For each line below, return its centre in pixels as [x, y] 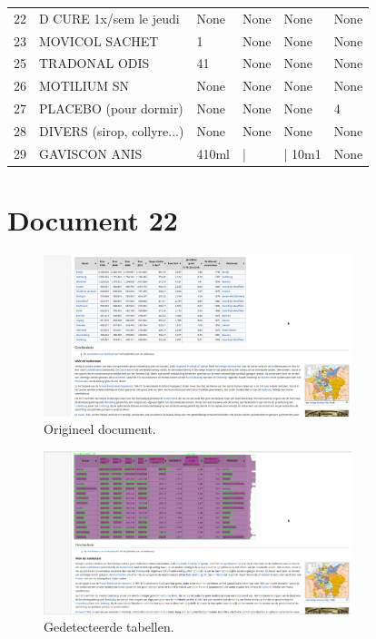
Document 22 [93, 220]
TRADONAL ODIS [94, 63]
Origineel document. [100, 429]
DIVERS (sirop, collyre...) [112, 130]
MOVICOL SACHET [99, 40]
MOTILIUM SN [84, 86]
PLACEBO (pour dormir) [111, 108]
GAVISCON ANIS [91, 153]
